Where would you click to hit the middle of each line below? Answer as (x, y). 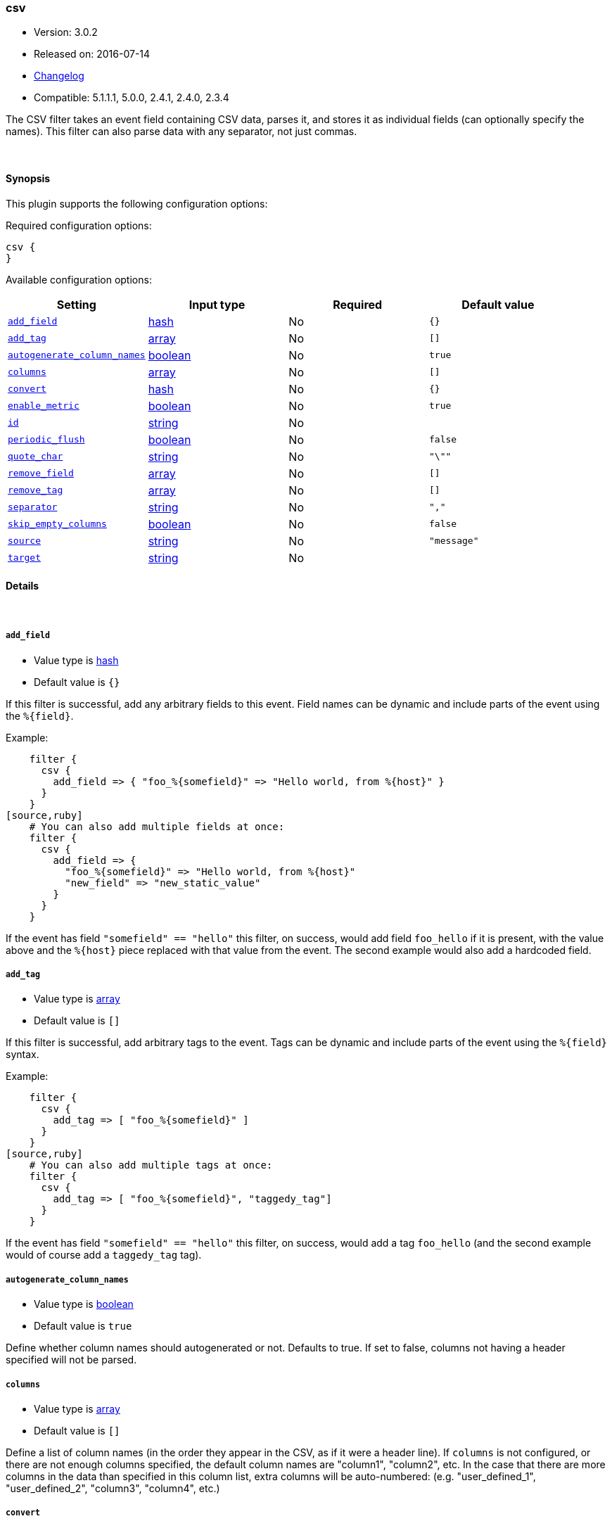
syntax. (23, 1055)
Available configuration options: (79, 279)
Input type (217, 304)
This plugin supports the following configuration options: (137, 203)
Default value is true (83, 1326)
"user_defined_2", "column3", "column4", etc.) (113, 1488)
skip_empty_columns (57, 524)
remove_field (41, 473)
